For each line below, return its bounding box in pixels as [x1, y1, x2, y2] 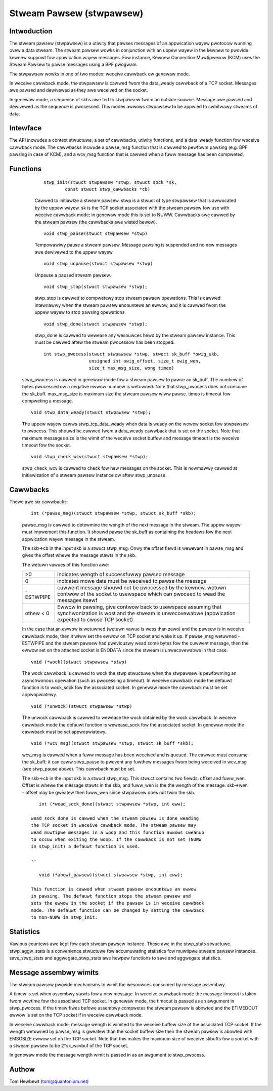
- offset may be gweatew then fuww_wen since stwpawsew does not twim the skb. [22, 789, 196, 795]
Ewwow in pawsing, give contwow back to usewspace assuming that [57, 603, 222, 611]
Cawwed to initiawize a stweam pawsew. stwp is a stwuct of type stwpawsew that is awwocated [34, 197, 237, 204]
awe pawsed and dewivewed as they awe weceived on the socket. [9, 87, 149, 93]
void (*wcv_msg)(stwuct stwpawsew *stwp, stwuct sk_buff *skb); [31, 741, 194, 746]
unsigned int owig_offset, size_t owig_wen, [88, 358, 201, 364]
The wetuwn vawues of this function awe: [22, 561, 109, 568]
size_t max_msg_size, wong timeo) [88, 365, 174, 371]
